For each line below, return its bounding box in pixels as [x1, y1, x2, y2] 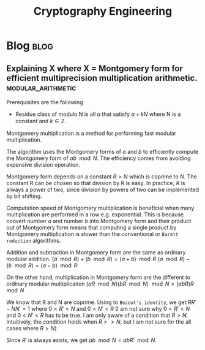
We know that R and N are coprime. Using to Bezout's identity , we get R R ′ [6, 299, 196, 306]
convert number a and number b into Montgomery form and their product [6, 218, 192, 224]
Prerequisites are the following [6, 99, 84, 105]
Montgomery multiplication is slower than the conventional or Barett [6, 230, 179, 237]
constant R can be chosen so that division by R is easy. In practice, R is [6, 180, 185, 186]
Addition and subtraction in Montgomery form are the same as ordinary [6, 249, 186, 256]
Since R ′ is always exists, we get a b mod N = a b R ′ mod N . [6, 337, 157, 344]
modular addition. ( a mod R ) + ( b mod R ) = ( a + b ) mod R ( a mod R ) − [6, 256, 190, 262]
